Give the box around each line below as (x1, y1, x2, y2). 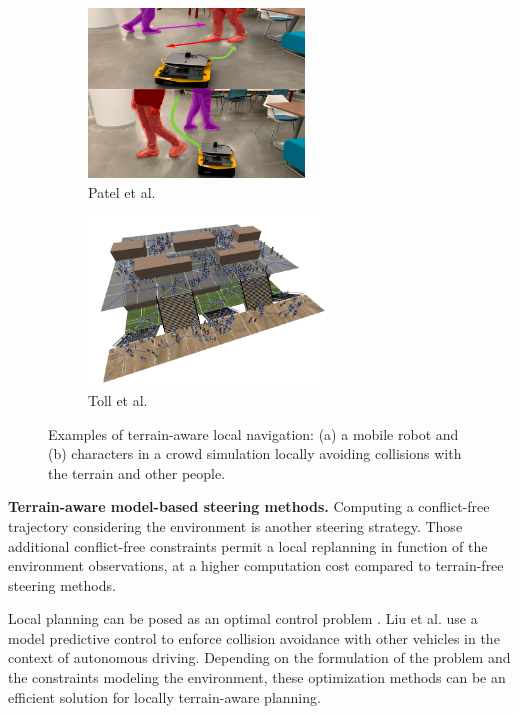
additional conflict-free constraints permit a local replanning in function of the (8, 535, 488, 556)
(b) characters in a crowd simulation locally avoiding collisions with (48, 443, 462, 464)
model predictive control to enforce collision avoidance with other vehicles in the (8, 627, 500, 648)
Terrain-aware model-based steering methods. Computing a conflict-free (8, 496, 490, 517)
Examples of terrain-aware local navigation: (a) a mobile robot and (48, 423, 459, 444)
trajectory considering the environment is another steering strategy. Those (8, 515, 463, 536)
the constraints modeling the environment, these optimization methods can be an (8, 667, 506, 688)
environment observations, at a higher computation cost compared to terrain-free (8, 555, 504, 576)
